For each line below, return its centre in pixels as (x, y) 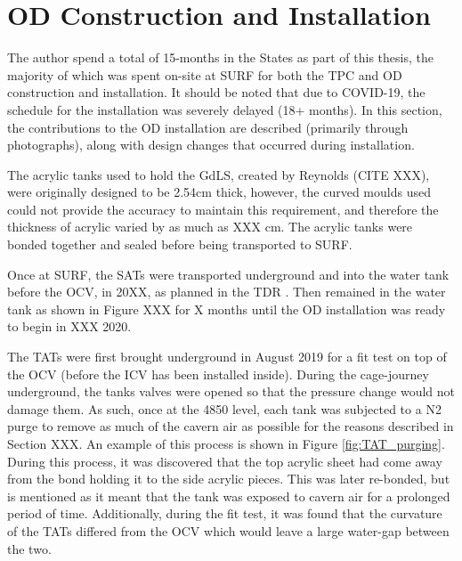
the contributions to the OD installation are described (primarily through (208, 127)
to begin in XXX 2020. (69, 326)
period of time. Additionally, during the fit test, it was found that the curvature (225, 513)
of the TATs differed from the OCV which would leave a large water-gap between (228, 530)
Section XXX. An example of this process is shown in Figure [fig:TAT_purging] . (226, 443)
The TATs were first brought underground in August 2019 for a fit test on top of (227, 357)
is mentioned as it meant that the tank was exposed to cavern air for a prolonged (229, 496)
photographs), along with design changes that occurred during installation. (211, 145)
